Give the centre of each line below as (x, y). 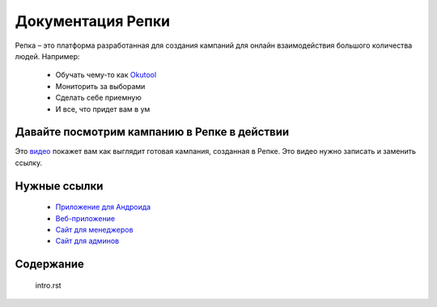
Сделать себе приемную (98, 98)
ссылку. (29, 163)
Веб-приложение (85, 218)
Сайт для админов (87, 241)
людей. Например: (47, 56)
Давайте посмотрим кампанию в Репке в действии (152, 132)
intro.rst (48, 285)
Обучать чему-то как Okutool (106, 75)
